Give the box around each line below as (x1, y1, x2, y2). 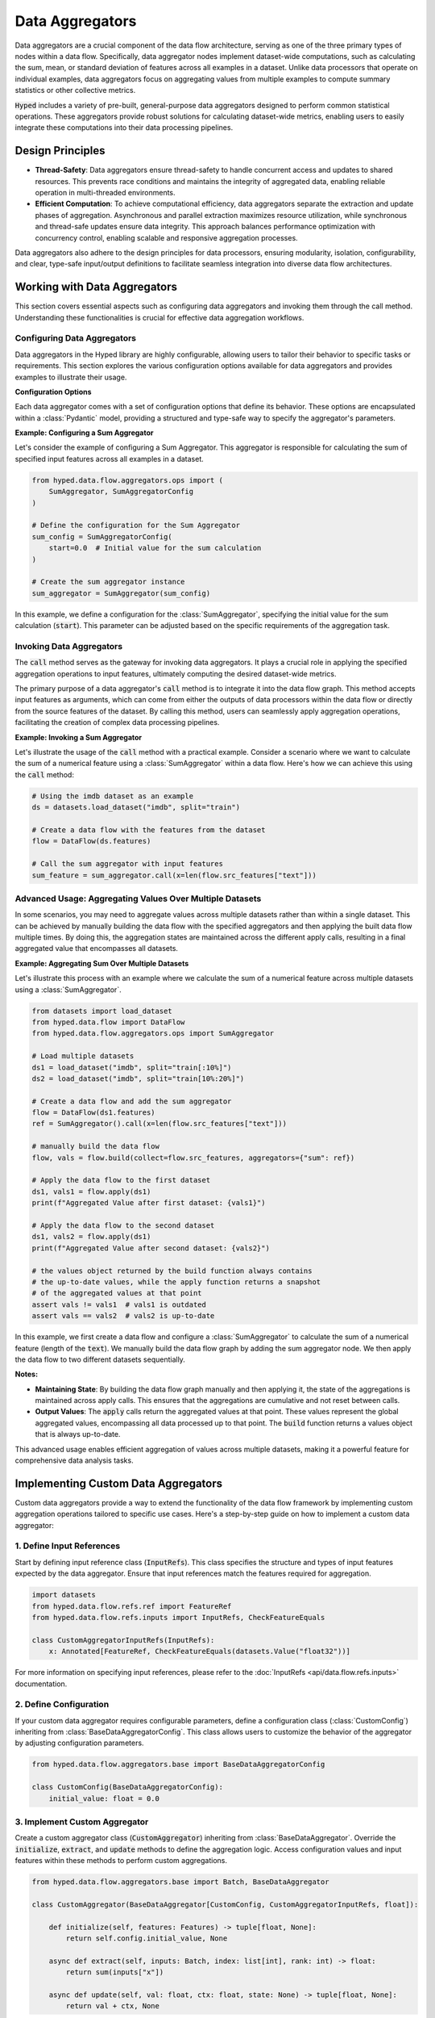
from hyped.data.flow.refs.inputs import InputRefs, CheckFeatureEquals (31, 1613, 325, 1622)
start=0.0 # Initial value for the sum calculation (48, 543, 262, 553)
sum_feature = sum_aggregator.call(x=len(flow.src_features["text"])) (31, 870, 317, 880)
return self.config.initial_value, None (65, 1934, 228, 1943)
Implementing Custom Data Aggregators (14, 1476, 223, 1490)
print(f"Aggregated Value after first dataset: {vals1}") (31, 1199, 266, 1208)
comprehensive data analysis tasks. (14, 1455, 134, 1465)
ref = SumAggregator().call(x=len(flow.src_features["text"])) (31, 1119, 288, 1128)
